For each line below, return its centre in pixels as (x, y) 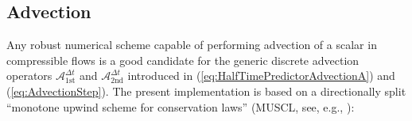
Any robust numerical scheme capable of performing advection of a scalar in (192, 45)
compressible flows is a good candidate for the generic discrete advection (183, 60)
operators (29, 76)
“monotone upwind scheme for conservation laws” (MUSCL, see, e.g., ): (181, 106)
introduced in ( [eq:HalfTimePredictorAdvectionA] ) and (261, 76)
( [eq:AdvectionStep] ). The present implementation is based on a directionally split (206, 91)
